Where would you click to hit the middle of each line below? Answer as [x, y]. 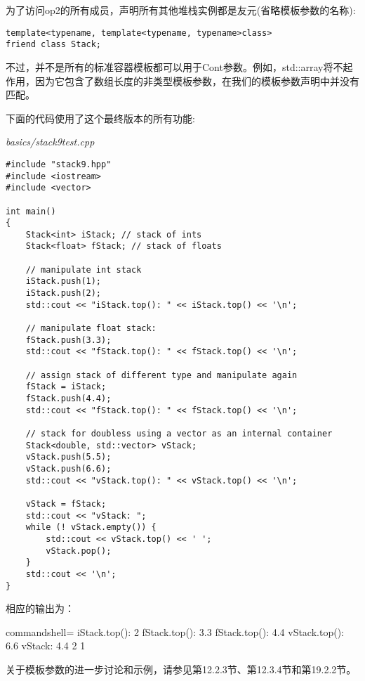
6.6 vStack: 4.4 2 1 [46, 646]
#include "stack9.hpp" [59, 164]
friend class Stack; [54, 45]
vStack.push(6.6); [68, 468]
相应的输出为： [40, 608]
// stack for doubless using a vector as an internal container [179, 433]
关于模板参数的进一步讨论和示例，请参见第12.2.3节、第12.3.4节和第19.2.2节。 [181, 669]
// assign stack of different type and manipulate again [161, 375]
